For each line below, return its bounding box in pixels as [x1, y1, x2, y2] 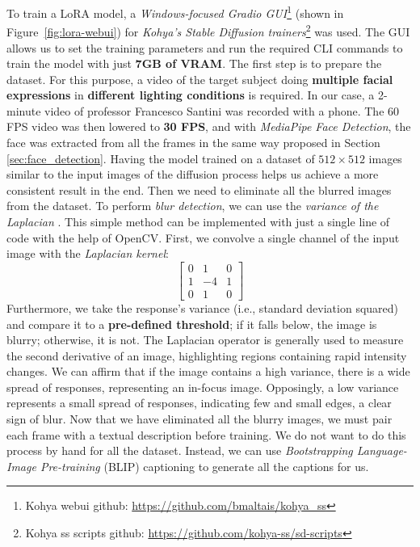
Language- [356, 442, 407, 459]
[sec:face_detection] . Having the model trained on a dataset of [6, 149, 315, 166]
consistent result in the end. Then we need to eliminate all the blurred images [6, 181, 392, 198]
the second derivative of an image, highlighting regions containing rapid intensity [6, 347, 407, 364]
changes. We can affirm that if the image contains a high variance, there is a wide [6, 363, 410, 380]
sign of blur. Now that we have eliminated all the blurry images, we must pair [6, 410, 393, 427]
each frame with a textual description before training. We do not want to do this [6, 426, 406, 443]
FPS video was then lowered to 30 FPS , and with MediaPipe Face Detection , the [6, 118, 411, 135]
